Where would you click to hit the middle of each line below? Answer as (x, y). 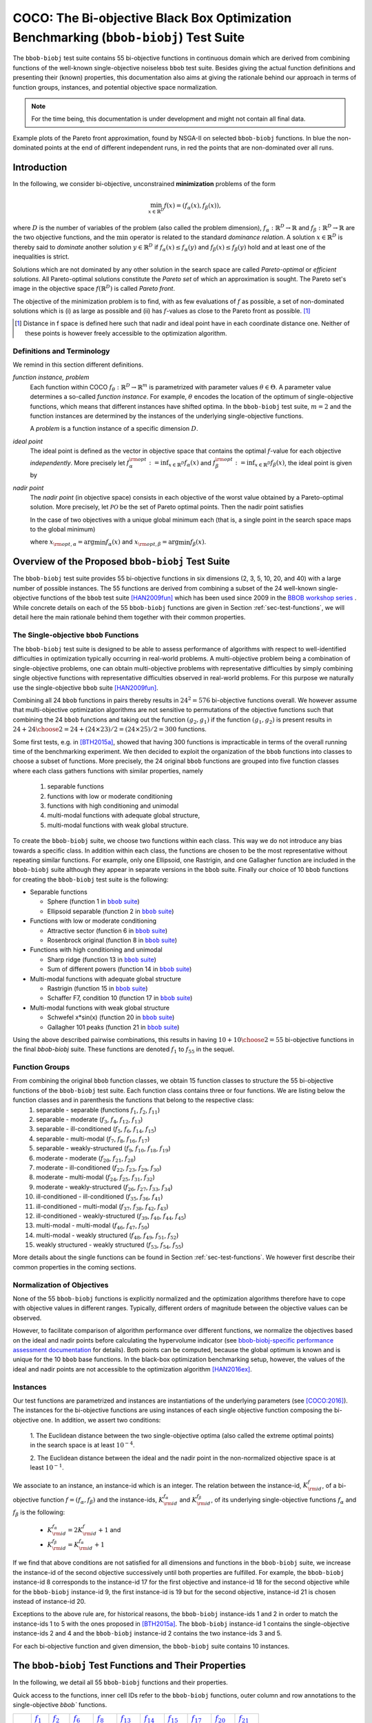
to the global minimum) (63, 529)
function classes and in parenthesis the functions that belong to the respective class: (133, 1100)
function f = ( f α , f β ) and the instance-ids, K (102, 1500)
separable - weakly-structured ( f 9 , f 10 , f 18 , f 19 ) (104, 1149)
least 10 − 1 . (47, 1467)
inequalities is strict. (41, 257)
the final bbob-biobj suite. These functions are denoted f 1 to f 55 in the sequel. (124, 1050)
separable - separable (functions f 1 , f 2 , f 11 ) (98, 1111)
